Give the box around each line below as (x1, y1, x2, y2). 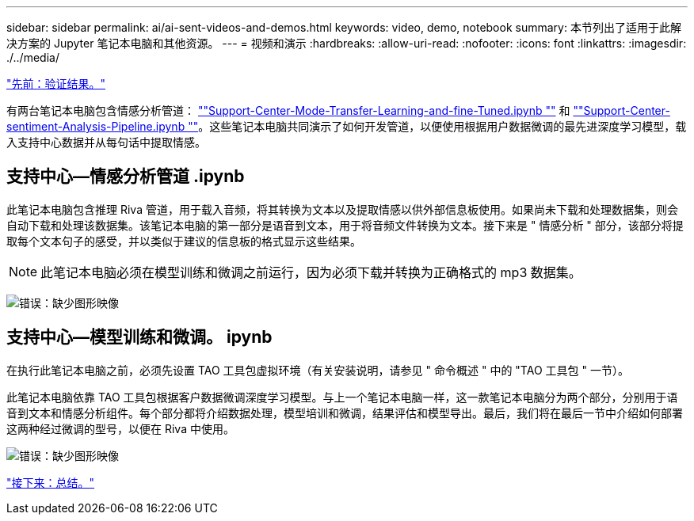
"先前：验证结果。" (6, 77, 106, 90)
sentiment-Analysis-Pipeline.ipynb (6, 120, 185, 133)
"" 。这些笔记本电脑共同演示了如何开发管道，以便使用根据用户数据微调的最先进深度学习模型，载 (188, 120, 687, 133)
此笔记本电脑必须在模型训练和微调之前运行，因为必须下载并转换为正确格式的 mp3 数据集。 (40, 264, 582, 280)
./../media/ (6, 51, 59, 64)
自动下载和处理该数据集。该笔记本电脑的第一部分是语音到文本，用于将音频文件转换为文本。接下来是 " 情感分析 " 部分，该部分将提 (6, 218, 684, 232)
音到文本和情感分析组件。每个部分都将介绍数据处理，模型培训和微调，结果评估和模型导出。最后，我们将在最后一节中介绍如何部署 (6, 405, 683, 420)
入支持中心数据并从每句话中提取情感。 (6, 135, 206, 149)
